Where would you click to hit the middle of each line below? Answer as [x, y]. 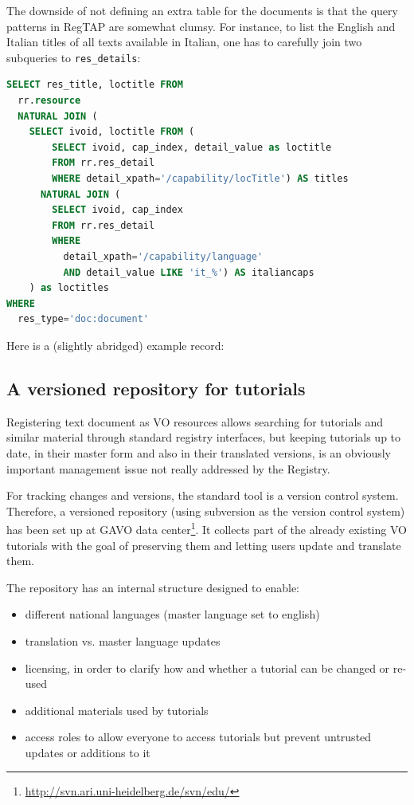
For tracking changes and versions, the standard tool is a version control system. [203, 495]
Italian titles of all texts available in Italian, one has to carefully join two [184, 42]
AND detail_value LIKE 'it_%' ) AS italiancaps [189, 272]
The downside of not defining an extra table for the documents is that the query [202, 10]
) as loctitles [69, 288]
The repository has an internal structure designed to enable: [153, 587]
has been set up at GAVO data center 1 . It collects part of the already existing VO [207, 528]
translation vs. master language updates [123, 640]
